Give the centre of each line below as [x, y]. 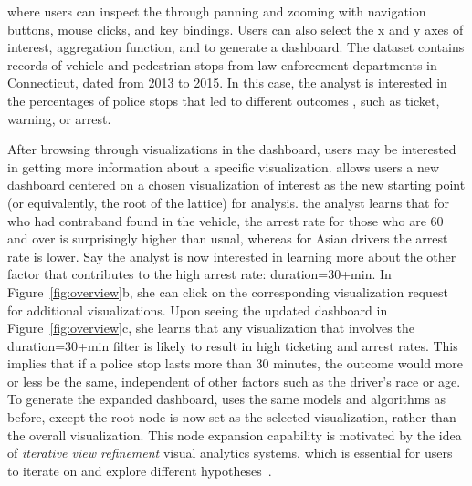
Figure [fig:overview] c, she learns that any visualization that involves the [211, 328]
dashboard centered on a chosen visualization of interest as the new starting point [236, 185]
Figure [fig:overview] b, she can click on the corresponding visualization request [228, 291]
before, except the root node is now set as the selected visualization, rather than [232, 417]
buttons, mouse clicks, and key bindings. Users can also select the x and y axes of [236, 29]
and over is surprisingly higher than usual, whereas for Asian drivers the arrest [228, 238]
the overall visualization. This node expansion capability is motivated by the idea [235, 434]
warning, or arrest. [59, 118]
